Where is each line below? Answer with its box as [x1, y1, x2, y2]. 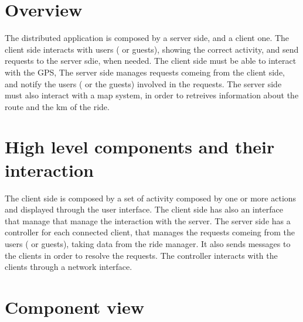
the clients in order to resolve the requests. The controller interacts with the [5, 249, 278, 261]
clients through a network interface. [5, 261, 132, 273]
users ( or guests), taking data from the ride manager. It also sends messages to [5, 237, 291, 249]
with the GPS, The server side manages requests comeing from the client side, [5, 66, 285, 78]
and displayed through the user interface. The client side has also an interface [5, 203, 283, 215]
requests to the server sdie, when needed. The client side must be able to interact [5, 54, 297, 67]
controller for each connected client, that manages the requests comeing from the [5, 226, 295, 238]
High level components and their [5, 135, 275, 159]
